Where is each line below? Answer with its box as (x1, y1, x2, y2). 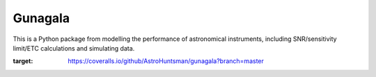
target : (13, 57, 33, 65)
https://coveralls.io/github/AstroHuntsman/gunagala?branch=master (68, 57, 265, 65)
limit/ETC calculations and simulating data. (13, 44, 135, 52)
